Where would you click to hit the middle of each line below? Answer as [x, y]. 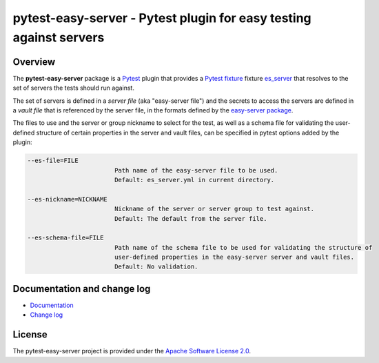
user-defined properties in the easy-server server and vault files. [234, 257]
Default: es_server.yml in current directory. [194, 180]
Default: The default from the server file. [191, 218]
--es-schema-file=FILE [65, 238]
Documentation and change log [82, 289]
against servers [59, 37]
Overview [34, 62]
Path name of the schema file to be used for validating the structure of [243, 247]
